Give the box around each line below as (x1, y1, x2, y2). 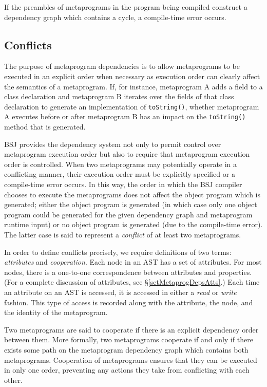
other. (4, 374, 23, 385)
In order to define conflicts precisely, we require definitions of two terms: (4, 246, 232, 257)
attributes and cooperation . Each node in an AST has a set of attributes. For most (4, 256, 262, 267)
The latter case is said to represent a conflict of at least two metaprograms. (4, 229, 241, 240)
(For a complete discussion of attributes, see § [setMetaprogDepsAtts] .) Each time (4, 277, 260, 287)
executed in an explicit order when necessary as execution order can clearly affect (4, 70, 260, 81)
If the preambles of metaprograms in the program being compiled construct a (4, 2, 247, 12)
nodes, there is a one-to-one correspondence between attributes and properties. (4, 266, 252, 277)
